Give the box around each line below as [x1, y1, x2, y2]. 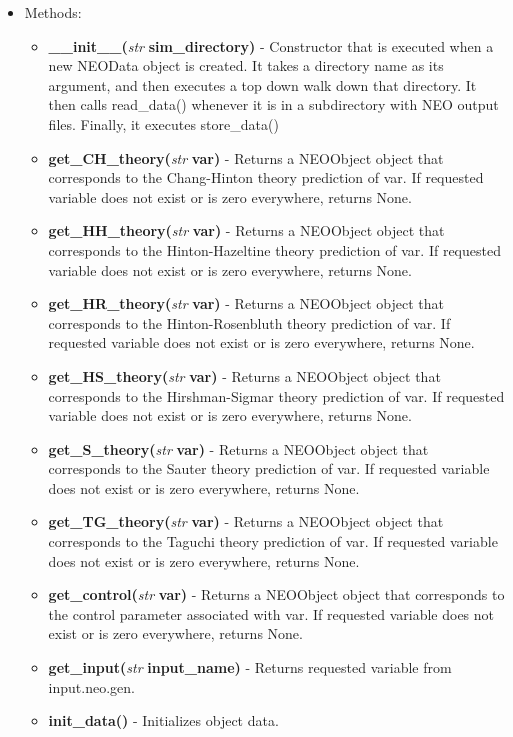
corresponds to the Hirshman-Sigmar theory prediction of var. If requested [48, 385, 505, 406]
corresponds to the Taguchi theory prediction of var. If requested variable [48, 531, 498, 552]
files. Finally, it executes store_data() [48, 113, 279, 134]
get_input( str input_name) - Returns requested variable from [48, 657, 452, 678]
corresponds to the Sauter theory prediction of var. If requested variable [48, 458, 490, 479]
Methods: [24, 2, 82, 22]
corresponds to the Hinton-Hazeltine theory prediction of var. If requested [48, 239, 501, 260]
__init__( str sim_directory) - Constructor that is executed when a [48, 35, 494, 56]
